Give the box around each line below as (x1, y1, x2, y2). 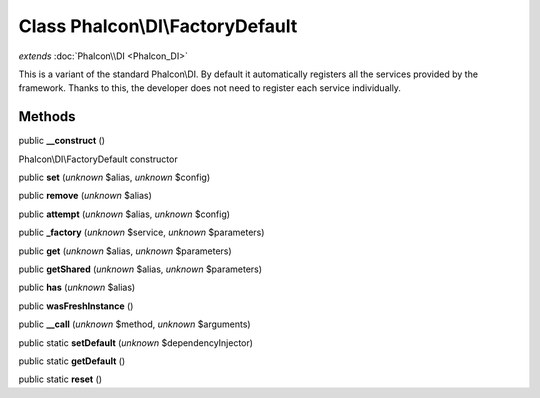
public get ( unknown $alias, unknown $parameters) (18, 245, 232, 257)
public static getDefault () (18, 355, 126, 367)
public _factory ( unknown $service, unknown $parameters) (18, 226, 265, 239)
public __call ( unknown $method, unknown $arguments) (18, 318, 251, 330)
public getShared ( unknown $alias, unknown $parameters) (18, 263, 263, 275)
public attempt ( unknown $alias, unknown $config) (18, 208, 230, 220)
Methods (18, 108, 76, 125)
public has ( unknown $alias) (18, 281, 136, 294)
